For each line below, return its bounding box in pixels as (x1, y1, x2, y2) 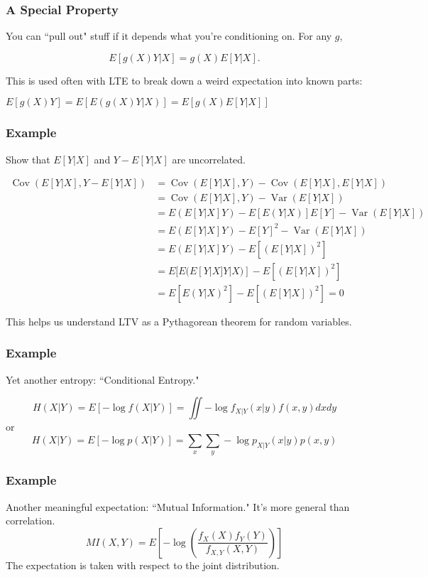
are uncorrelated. (172, 151, 246, 166)
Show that (6, 151, 50, 166)
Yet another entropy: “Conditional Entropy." (6, 372, 199, 387)
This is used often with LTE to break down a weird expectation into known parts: (6, 72, 363, 87)
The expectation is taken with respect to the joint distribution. (6, 557, 280, 572)
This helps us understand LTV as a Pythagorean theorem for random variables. (6, 313, 352, 328)
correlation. (6, 513, 55, 528)
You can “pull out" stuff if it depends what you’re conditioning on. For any (6, 28, 332, 43)
